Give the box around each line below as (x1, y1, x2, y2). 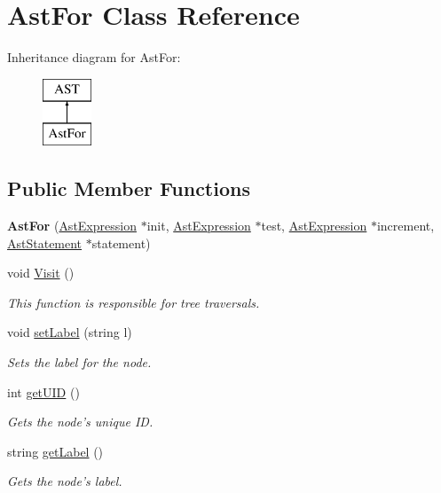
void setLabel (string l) (7, 323, 132, 341)
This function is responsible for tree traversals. (7, 293, 260, 311)
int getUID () (7, 382, 80, 401)
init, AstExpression (146, 216, 251, 235)
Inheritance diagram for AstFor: (7, 48, 181, 67)
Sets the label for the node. (7, 353, 152, 372)
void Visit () (7, 263, 75, 282)
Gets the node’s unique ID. (7, 412, 154, 431)
